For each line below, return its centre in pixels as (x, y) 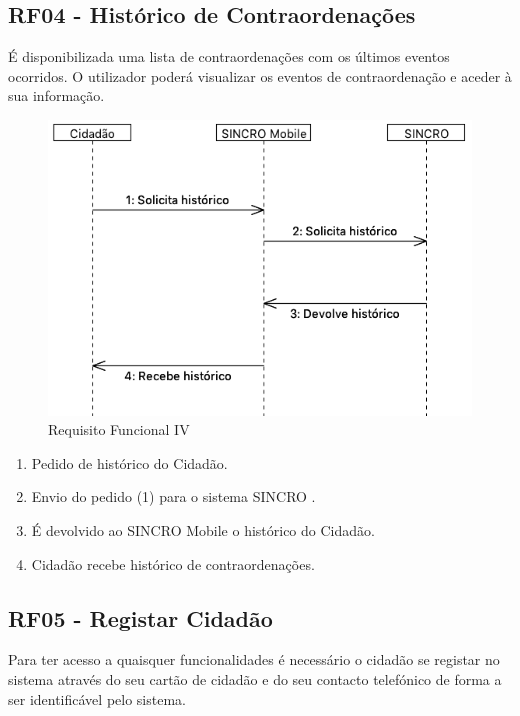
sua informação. (56, 95)
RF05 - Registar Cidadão (140, 617)
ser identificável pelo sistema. (97, 698)
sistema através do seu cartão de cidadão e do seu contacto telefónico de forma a (255, 678)
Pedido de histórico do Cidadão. (129, 462)
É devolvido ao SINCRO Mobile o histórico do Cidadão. (203, 529)
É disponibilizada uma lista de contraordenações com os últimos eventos (229, 56)
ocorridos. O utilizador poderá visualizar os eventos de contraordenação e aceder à (260, 75)
